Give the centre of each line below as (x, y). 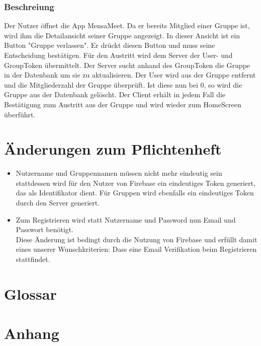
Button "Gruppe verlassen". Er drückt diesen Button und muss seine (110, 45)
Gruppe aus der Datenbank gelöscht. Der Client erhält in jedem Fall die (115, 94)
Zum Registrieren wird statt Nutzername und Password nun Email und (126, 219)
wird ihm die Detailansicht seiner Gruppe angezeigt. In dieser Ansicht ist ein (122, 35)
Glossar (30, 293)
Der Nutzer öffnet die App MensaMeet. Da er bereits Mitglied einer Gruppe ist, (127, 25)
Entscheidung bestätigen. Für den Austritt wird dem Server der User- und (118, 55)
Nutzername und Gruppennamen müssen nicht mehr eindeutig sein (119, 173)
